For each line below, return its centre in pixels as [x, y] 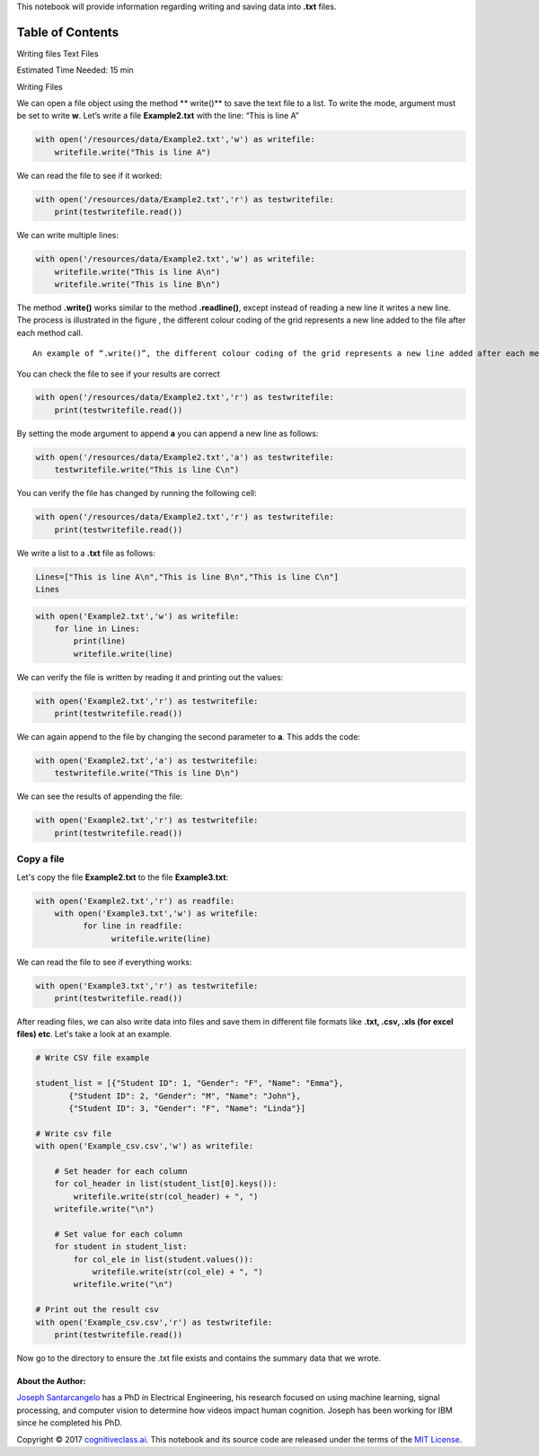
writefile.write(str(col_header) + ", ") [166, 1196]
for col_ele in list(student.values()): [163, 1259]
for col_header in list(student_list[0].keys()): [166, 1184]
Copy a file [40, 859]
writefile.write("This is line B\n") [137, 284]
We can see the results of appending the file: [100, 796]
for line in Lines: [97, 628]
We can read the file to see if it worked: [89, 175]
